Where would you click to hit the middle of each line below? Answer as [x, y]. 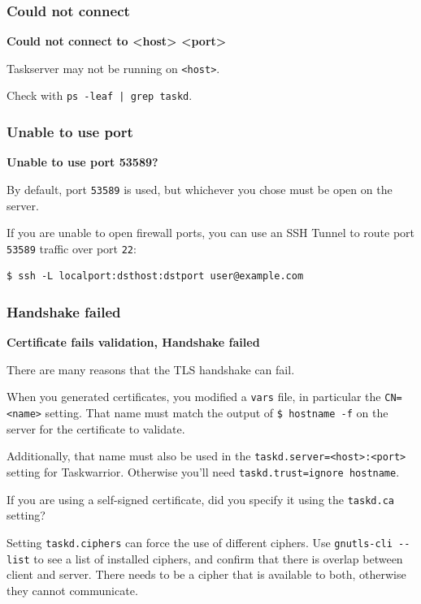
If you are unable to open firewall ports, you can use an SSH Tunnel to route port [211, 233]
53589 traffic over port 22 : [72, 248]
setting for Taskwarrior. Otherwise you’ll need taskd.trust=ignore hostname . [203, 472]
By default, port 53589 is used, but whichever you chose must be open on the [200, 189]
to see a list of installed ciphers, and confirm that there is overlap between [218, 558]
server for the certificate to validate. [96, 428]
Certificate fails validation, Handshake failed [133, 342]
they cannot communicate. [72, 590]
